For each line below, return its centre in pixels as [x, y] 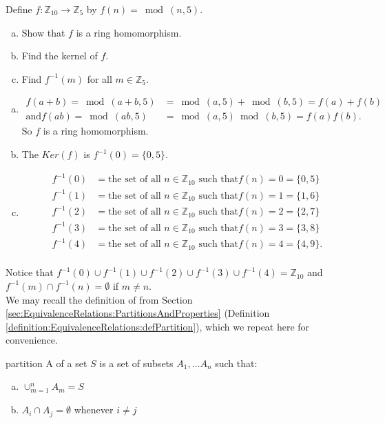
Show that [43, 32]
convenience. [32, 340]
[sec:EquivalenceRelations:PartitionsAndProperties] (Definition [138, 313]
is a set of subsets [136, 363]
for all [100, 78]
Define [19, 9]
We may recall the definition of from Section [99, 299]
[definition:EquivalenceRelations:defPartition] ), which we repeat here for [158, 326]
